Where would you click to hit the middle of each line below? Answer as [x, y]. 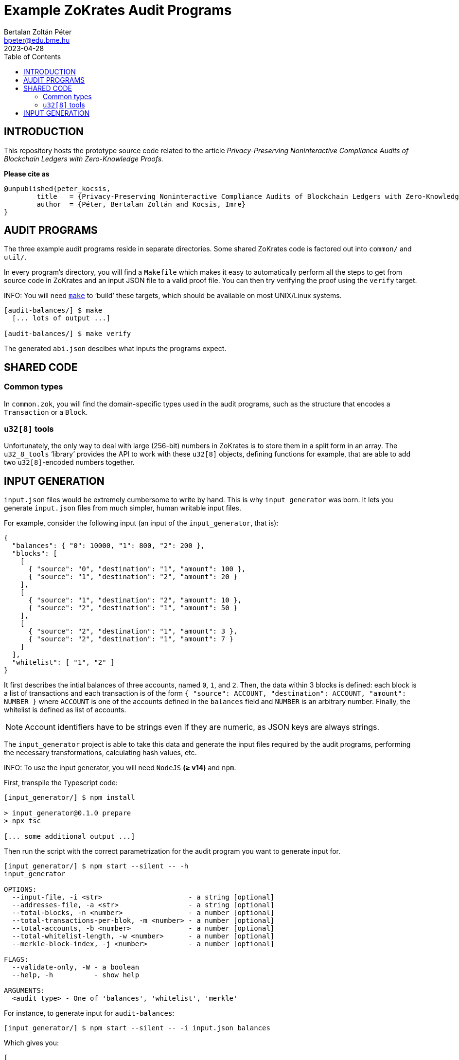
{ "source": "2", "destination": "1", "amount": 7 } [131, 639]
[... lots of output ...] [61, 318]
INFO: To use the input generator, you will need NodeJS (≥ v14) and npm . [120, 768]
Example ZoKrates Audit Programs [118, 10]
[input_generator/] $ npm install [70, 798]
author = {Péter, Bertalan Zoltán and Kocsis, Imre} [141, 204]
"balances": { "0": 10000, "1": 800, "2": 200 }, [108, 546]
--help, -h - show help [76, 975]
